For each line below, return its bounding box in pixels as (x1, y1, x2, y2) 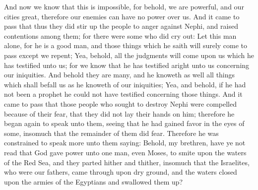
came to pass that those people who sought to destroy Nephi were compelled (4, 98, 237, 109)
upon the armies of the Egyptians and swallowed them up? (4, 176, 183, 187)
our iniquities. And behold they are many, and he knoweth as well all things (4, 69, 235, 80)
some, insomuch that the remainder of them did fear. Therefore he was (4, 127, 219, 138)
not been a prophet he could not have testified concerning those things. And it (4, 89, 243, 99)
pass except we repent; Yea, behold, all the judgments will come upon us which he (4, 50, 254, 60)
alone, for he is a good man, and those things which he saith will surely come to (4, 40, 248, 51)
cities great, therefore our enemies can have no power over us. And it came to (4, 11, 240, 21)
